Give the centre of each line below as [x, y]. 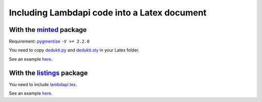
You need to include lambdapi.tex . [43, 84]
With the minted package [48, 30]
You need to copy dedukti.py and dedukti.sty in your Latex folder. [74, 50]
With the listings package [49, 73]
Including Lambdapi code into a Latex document [108, 13]
